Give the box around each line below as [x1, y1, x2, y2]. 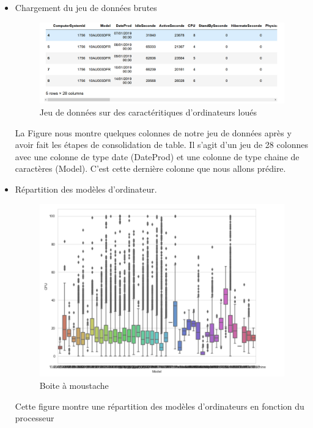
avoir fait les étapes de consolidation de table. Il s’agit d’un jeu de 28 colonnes [15, 138, 308, 151]
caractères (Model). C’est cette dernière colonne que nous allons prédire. [15, 162, 286, 175]
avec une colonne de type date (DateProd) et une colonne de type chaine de [15, 150, 300, 163]
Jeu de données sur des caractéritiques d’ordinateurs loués [39, 106, 257, 119]
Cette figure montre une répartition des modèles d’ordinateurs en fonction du [15, 399, 304, 412]
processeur [15, 411, 54, 424]
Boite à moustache [39, 378, 109, 391]
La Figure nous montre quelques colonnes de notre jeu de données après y [15, 126, 292, 139]
